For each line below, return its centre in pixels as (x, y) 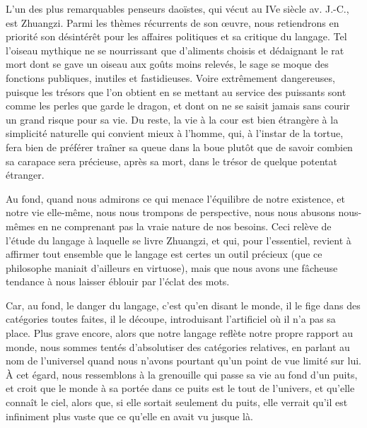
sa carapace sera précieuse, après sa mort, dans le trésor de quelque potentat (171, 161)
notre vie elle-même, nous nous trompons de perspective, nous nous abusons (170, 212)
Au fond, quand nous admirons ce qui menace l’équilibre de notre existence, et (175, 198)
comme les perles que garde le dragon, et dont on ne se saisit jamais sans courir (178, 106)
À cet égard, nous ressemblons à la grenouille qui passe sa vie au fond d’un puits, (182, 374)
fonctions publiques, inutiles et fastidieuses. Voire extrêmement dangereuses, (170, 77)
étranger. (25, 175)
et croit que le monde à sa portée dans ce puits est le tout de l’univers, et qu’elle (180, 388)
